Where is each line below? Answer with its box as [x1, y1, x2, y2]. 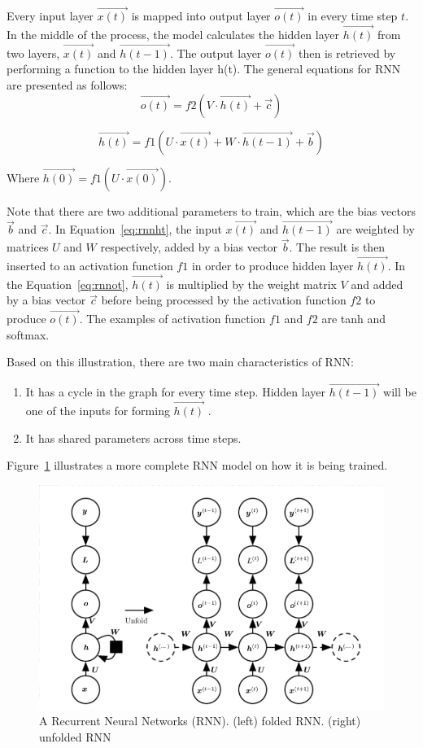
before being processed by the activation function [101, 291, 347, 308]
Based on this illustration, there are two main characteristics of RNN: [7, 353, 354, 370]
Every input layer [7, 7, 94, 24]
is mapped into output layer [131, 7, 271, 24]
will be [383, 383, 416, 400]
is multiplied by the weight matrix [166, 275, 337, 292]
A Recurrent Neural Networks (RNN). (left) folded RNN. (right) [39, 712, 361, 729]
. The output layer [169, 44, 262, 61]
